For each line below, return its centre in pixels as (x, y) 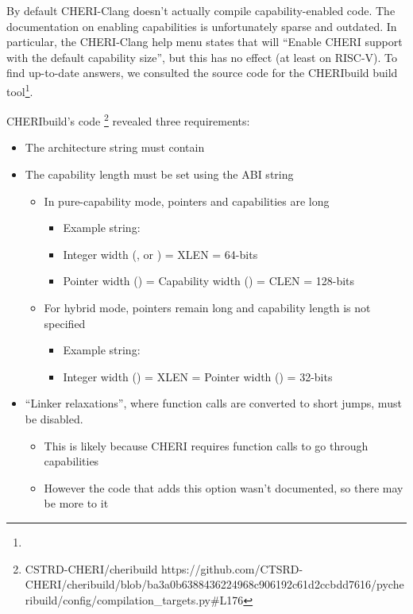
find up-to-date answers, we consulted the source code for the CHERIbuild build (202, 73)
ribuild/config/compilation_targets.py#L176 (134, 599)
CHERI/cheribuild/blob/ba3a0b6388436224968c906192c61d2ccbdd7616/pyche (214, 584)
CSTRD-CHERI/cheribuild (91, 568)
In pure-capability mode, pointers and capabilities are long (187, 201)
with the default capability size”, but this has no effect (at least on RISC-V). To (202, 57)
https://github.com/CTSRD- (232, 568)
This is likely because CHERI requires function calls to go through (206, 445)
